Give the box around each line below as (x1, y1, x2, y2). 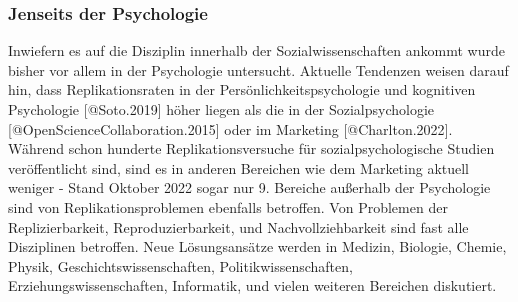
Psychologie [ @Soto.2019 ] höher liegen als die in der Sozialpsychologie (8, 99, 434, 119)
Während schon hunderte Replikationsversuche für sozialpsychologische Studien (8, 138, 495, 159)
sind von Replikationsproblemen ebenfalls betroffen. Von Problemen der (8, 196, 448, 217)
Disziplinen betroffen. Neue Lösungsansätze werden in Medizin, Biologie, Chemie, (8, 236, 507, 257)
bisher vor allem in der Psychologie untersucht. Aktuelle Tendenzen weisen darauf (8, 59, 509, 80)
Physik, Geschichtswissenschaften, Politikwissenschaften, (8, 255, 353, 276)
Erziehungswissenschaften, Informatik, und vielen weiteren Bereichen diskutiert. (8, 275, 497, 296)
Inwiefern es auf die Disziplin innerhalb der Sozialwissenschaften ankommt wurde (8, 40, 505, 61)
